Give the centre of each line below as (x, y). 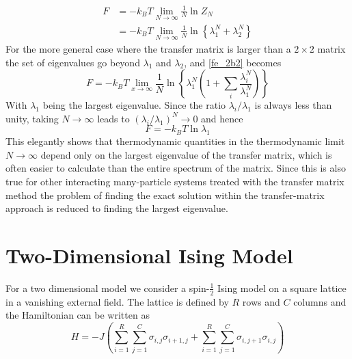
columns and (320, 301)
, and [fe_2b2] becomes (233, 62)
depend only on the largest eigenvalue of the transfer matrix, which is (186, 154)
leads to (113, 118)
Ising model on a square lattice (282, 288)
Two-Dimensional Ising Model (149, 255)
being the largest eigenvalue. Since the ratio (134, 105)
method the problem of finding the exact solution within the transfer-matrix (165, 195)
